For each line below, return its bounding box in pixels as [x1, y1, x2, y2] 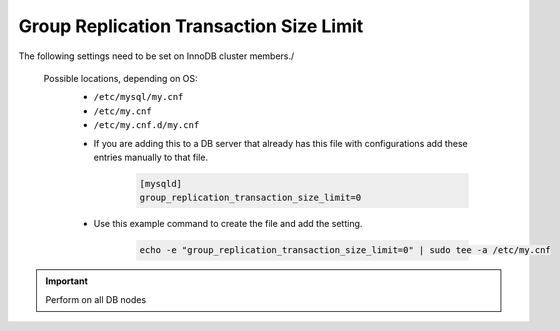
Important [45, 275, 89, 287]
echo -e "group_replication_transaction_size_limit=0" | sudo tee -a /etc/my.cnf [139, 245, 552, 256]
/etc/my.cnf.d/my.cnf [93, 120, 200, 131]
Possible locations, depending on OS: [43, 72, 199, 84]
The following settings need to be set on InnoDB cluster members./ [18, 50, 295, 62]
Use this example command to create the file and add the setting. [93, 218, 363, 230]
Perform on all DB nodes [45, 293, 147, 305]
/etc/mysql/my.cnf [93, 91, 184, 103]
